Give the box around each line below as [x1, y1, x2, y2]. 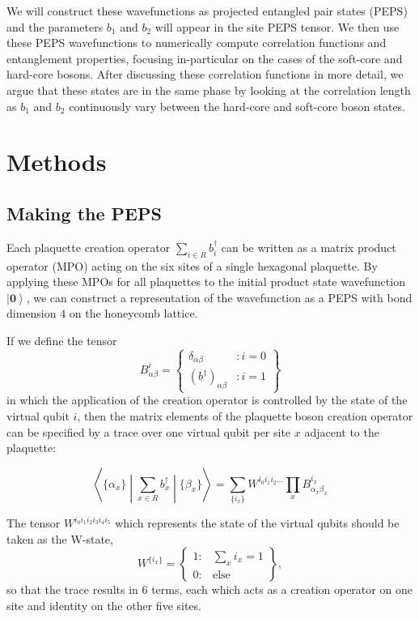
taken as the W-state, [6, 530, 113, 547]
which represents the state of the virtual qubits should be [115, 514, 400, 531]
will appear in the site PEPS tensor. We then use [154, 18, 400, 35]
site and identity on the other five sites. [6, 596, 201, 613]
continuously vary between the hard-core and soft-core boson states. [69, 97, 406, 114]
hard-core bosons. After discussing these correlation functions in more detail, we [6, 66, 404, 83]
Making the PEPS [6, 200, 162, 225]
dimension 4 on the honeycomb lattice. [6, 305, 198, 322]
